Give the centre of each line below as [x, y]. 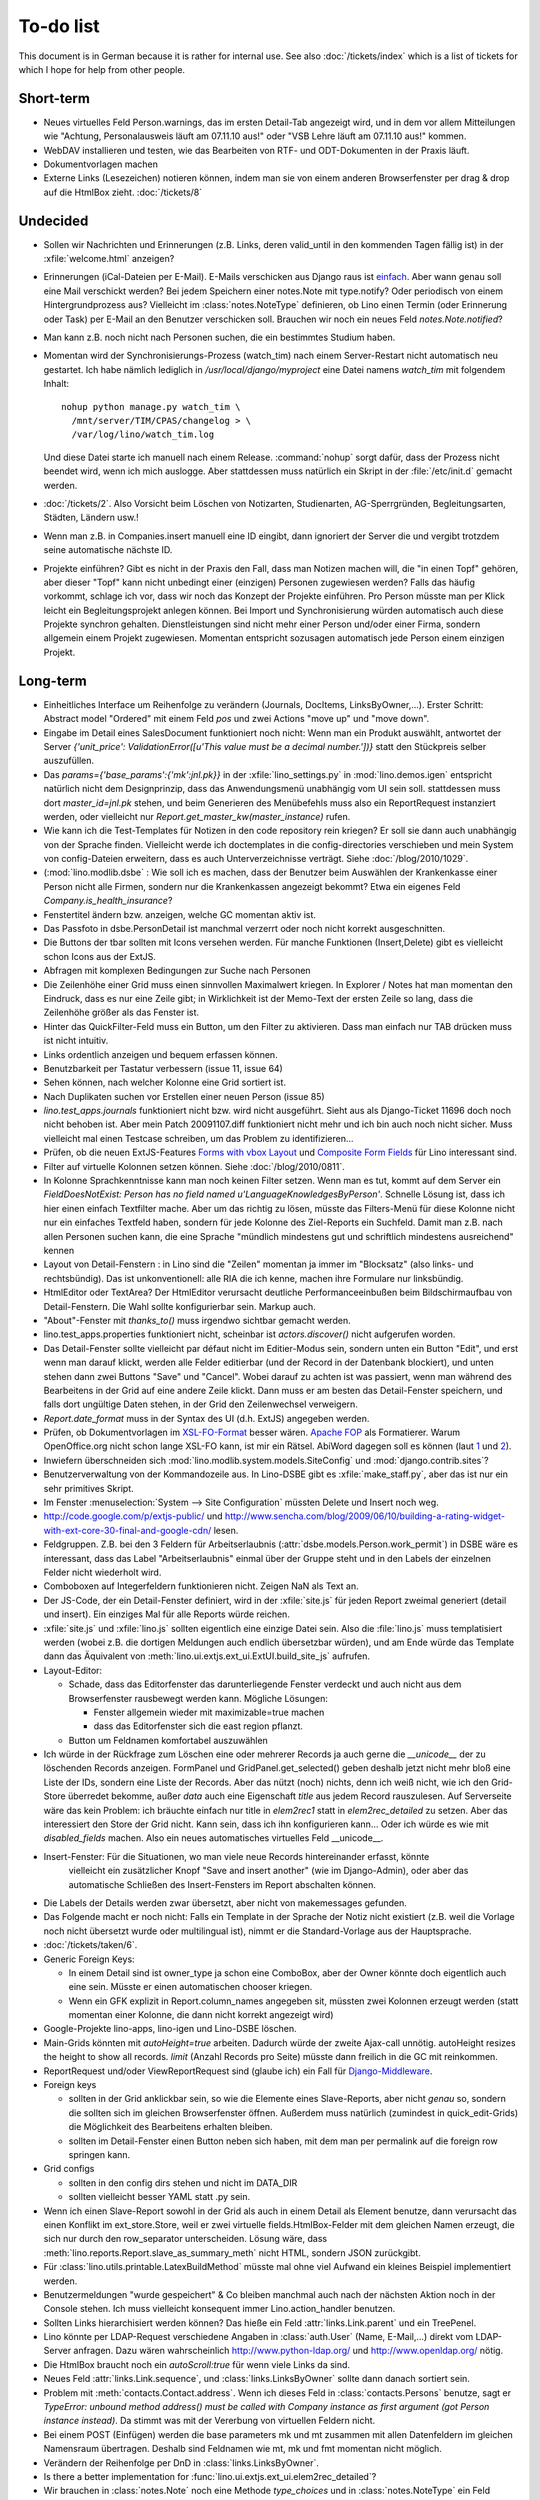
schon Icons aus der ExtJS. [100, 956]
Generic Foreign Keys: [89, 1959]
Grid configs [69, 2169]
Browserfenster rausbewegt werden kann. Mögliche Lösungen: [198, 1698]
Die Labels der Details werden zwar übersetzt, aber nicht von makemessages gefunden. [225, 1902]
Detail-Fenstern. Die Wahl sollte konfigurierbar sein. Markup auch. [180, 1306]
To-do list [59, 26]
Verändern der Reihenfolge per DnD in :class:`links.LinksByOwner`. [181, 2462]
